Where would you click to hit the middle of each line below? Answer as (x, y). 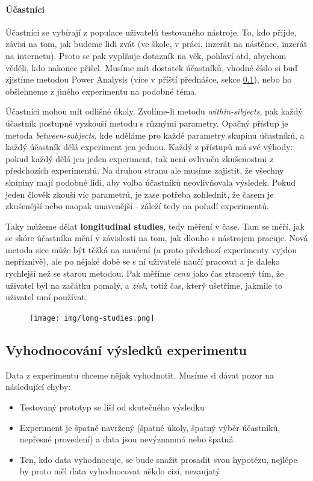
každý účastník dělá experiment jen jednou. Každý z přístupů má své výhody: (149, 147)
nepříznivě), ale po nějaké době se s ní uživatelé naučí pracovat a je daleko (143, 261)
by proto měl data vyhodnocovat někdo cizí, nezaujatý (120, 471)
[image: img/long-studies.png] (92, 318)
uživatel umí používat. (46, 297)
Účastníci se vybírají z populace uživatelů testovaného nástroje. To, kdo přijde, (151, 32)
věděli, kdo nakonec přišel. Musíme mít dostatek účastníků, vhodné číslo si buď (152, 67)
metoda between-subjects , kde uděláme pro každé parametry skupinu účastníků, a (155, 135)
